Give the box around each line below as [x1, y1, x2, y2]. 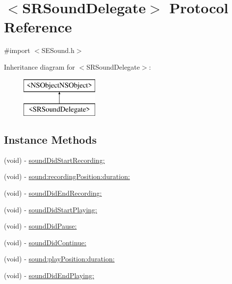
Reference [4, 17, 72, 37]
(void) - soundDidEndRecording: [4, 188, 102, 198]
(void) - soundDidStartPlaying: [4, 204, 97, 214]
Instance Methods [4, 132, 97, 147]
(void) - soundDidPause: [4, 221, 77, 231]
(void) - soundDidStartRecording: [4, 155, 105, 165]
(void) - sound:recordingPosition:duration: [4, 171, 130, 181]
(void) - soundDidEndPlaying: [4, 270, 94, 281]
